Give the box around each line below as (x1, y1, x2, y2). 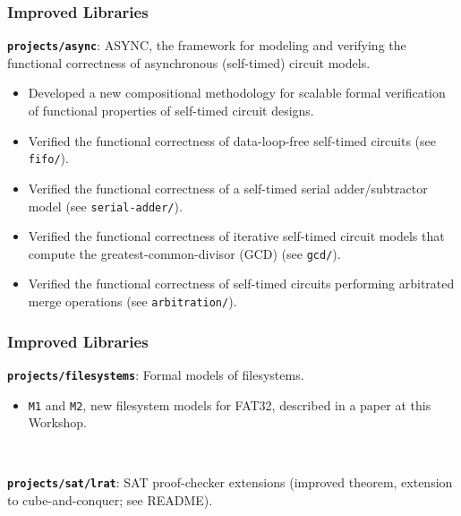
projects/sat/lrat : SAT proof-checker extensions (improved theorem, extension (7, 473, 453, 492)
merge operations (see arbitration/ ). (28, 292, 237, 310)
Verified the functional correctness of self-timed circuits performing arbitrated (28, 274, 455, 293)
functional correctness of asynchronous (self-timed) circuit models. (7, 53, 371, 72)
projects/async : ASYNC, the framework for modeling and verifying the (7, 36, 406, 55)
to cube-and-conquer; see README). (7, 491, 213, 510)
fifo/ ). (28, 149, 69, 168)
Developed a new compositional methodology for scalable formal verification (28, 83, 446, 102)
